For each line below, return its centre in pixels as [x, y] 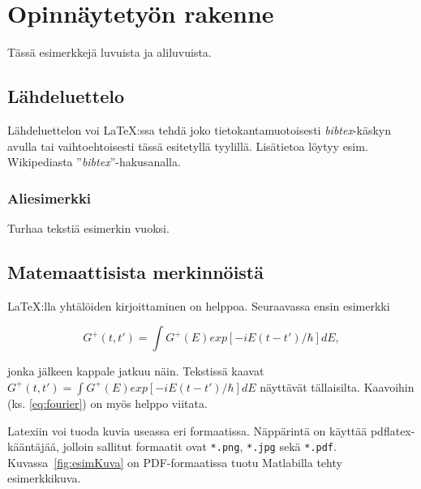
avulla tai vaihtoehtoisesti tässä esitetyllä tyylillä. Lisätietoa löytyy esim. [188, 146]
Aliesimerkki [49, 197]
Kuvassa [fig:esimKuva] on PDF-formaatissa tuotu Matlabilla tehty [175, 462]
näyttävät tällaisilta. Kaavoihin [337, 386]
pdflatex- [393, 430]
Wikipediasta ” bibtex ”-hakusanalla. [94, 162]
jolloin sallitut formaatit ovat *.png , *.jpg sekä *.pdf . [200, 446]
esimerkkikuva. [44, 478]
